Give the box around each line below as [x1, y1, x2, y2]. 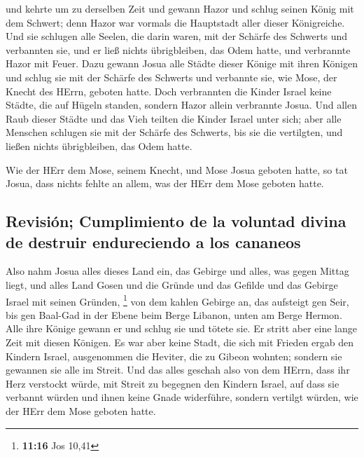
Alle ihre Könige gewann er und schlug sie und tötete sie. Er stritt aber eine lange [6, 321, 357, 336]
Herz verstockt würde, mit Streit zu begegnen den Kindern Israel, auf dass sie [6, 376, 339, 390]
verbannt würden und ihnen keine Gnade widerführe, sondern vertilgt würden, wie [6, 390, 358, 404]
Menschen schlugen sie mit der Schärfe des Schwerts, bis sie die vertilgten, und [6, 125, 343, 139]
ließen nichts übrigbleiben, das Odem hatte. [6, 138, 192, 153]
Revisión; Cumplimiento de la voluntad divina [6, 210, 346, 232]
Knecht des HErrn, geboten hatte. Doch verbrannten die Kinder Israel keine [6, 83, 332, 98]
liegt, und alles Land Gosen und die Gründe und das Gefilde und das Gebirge [6, 277, 338, 292]
